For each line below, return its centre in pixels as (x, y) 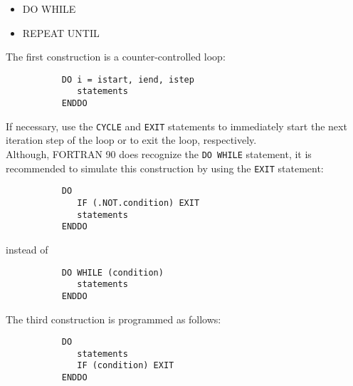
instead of (27, 249)
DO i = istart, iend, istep (128, 79)
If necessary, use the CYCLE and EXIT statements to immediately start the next (176, 126)
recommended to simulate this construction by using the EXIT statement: (165, 168)
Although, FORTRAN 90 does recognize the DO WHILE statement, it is (159, 154)
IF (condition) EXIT (126, 366)
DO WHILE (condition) (112, 272)
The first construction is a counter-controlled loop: (116, 57)
